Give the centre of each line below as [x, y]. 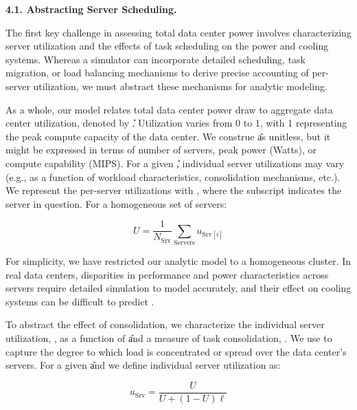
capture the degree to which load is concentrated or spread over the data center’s [176, 351]
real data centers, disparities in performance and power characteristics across [167, 274]
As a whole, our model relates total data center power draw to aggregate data [169, 109]
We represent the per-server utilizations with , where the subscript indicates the [174, 190]
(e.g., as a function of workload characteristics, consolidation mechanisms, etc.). [173, 176]
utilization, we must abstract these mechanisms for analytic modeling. [180, 86]
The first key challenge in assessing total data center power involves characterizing [178, 32]
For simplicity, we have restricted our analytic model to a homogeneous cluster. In [178, 261]
